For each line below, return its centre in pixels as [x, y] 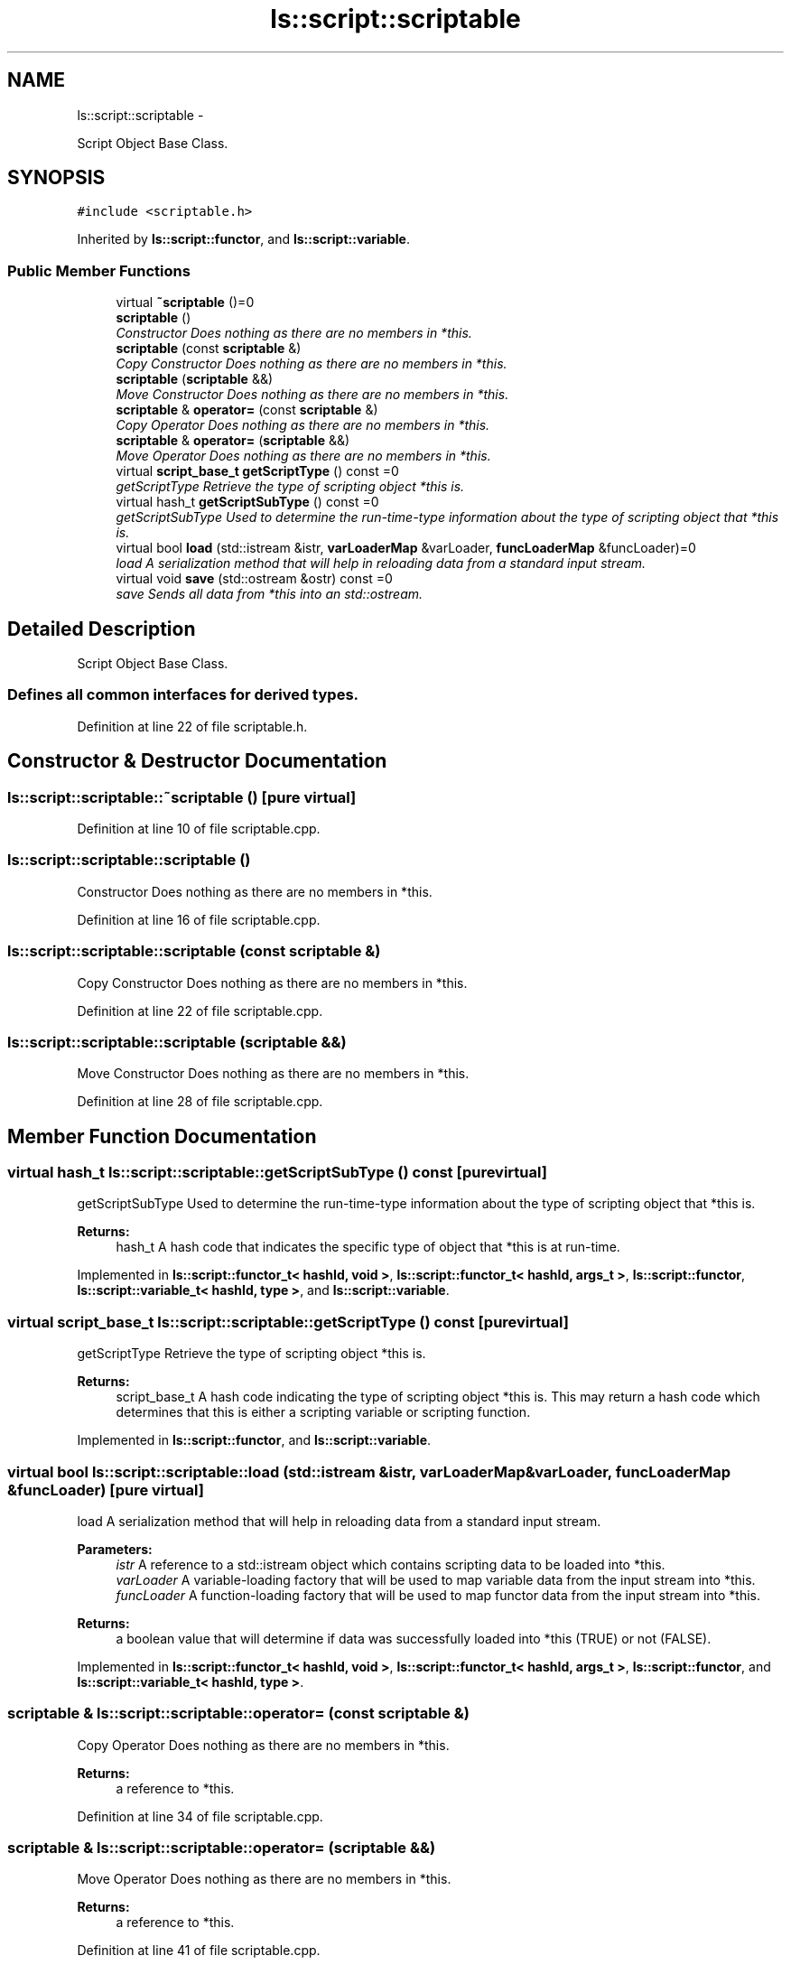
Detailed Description [102, 629]
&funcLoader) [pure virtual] [106, 1490]
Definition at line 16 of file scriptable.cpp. [199, 919]
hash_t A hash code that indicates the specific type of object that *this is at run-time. [368, 1247]
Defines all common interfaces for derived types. [183, 695]
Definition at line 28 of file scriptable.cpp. [200, 1102]
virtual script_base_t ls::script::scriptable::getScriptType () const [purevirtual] [288, 1322]
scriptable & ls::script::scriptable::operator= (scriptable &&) [222, 1848]
